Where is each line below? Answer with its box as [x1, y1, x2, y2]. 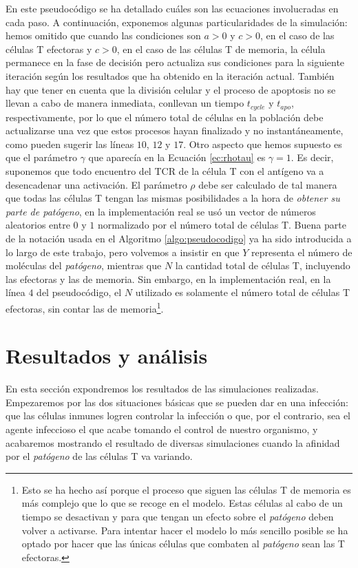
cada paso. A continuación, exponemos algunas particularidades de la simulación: [6, 14, 348, 29]
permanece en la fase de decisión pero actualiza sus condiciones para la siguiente [6, 55, 345, 70]
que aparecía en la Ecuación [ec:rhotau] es [88, 150, 266, 165]
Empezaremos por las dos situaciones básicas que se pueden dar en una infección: [6, 395, 348, 409]
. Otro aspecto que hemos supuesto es [183, 136, 342, 151]
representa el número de [251, 244, 352, 259]
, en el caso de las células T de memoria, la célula [116, 41, 326, 56]
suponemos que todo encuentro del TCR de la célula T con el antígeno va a [6, 163, 324, 178]
